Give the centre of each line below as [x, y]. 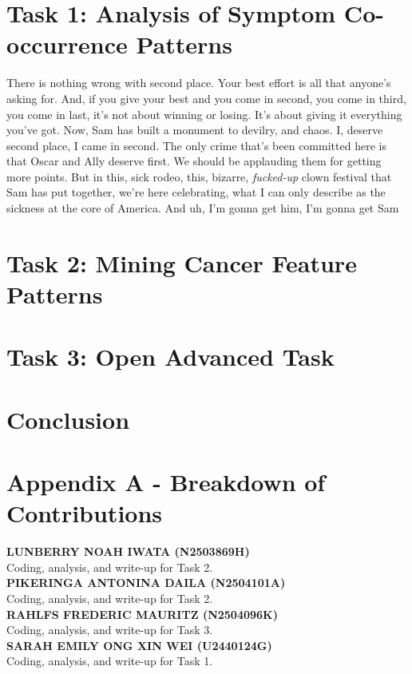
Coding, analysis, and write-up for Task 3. [110, 630]
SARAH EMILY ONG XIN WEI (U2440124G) [139, 645]
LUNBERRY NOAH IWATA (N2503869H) [128, 551]
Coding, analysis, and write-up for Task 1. [110, 661]
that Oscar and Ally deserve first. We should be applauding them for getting [194, 161]
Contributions [85, 513]
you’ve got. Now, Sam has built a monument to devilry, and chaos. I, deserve [195, 130]
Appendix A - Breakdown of [166, 482]
